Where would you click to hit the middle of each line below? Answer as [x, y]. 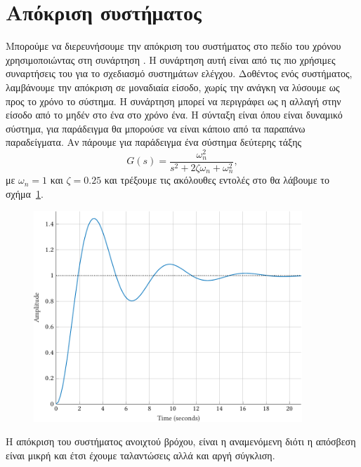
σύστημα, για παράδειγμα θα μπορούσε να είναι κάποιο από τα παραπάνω [156, 128]
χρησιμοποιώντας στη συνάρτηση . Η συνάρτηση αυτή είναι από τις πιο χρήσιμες [171, 59]
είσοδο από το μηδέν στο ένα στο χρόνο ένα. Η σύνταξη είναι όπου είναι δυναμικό [174, 115]
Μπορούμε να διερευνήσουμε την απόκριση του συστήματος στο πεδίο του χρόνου [173, 46]
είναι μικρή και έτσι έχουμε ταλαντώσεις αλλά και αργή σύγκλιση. [140, 455]
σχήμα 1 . [25, 194]
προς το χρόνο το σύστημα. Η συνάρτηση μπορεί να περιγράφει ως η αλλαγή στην [173, 101]
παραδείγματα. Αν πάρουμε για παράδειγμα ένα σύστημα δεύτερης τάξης [154, 142]
